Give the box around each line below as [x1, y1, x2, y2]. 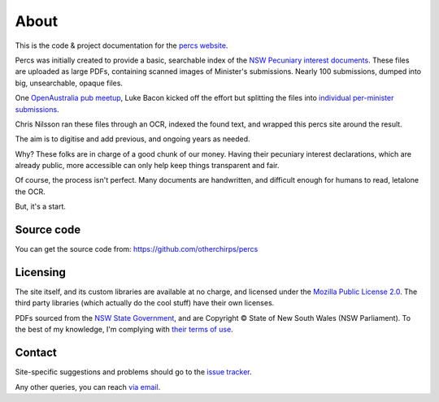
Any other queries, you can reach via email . [15, 382, 161, 391]
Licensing [15, 265, 67, 279]
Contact [15, 346, 57, 360]
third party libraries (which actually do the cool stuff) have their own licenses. [15, 298, 275, 308]
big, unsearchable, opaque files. [15, 78, 124, 88]
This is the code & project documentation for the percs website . [15, 41, 228, 50]
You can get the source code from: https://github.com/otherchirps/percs [15, 244, 259, 254]
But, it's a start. [15, 201, 67, 211]
